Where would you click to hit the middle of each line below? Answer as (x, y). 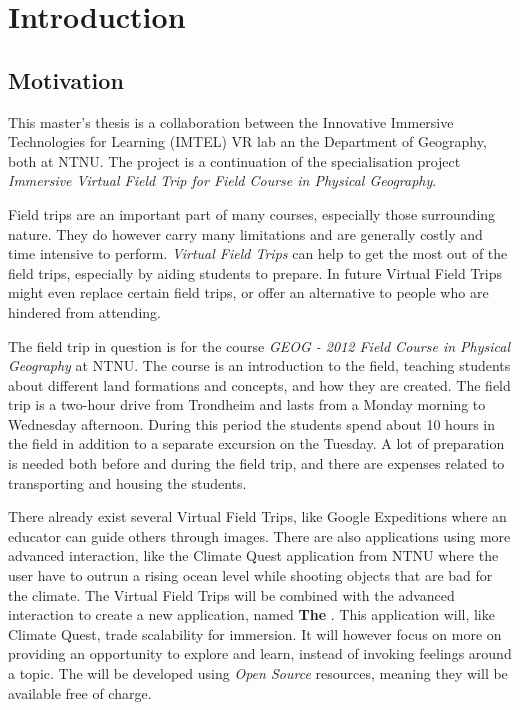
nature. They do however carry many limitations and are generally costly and (245, 233)
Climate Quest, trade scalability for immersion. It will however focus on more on (255, 633)
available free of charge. (80, 692)
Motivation (66, 79)
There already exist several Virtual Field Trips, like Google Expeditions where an (257, 516)
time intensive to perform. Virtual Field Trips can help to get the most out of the (258, 253)
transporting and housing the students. (127, 482)
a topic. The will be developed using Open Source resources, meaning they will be (258, 673)
